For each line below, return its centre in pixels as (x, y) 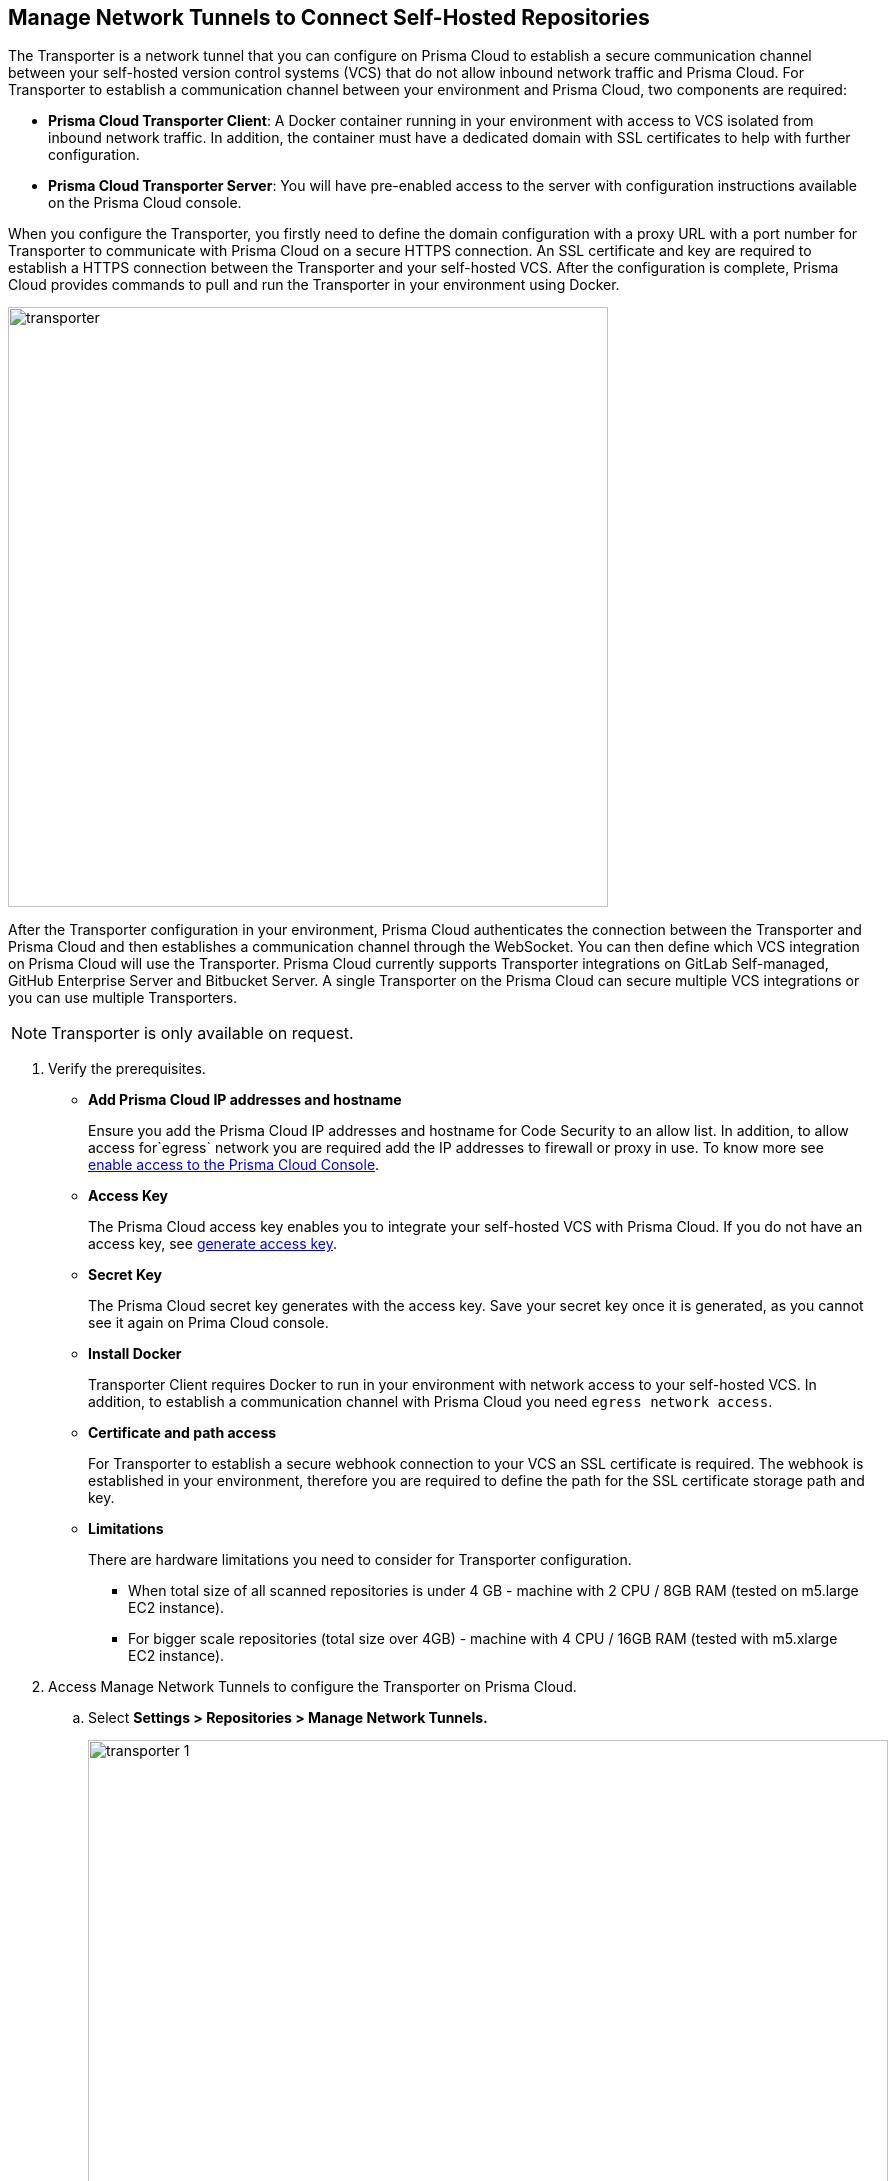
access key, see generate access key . (213, 1244)
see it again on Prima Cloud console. (208, 1323)
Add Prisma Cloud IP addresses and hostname (245, 1100)
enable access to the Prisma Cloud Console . (234, 1165)
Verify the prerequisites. (127, 1069)
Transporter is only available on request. (202, 1033)
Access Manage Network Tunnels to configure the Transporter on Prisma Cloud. (312, 1687)
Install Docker (135, 1354)
